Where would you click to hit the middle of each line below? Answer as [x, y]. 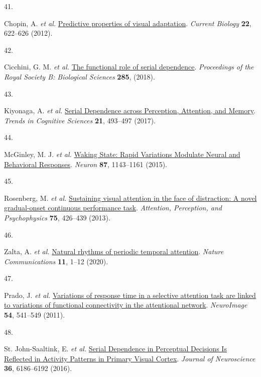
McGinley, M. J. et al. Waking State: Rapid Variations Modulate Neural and [122, 154]
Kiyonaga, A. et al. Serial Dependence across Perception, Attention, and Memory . [130, 110]
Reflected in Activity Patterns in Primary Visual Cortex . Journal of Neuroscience [130, 358]
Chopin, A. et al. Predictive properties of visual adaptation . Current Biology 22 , [128, 23]
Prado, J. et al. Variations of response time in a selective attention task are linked [130, 295]
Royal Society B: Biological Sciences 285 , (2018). [80, 76]
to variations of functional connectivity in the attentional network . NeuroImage [126, 305]
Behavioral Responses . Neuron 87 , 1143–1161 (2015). [86, 164]
